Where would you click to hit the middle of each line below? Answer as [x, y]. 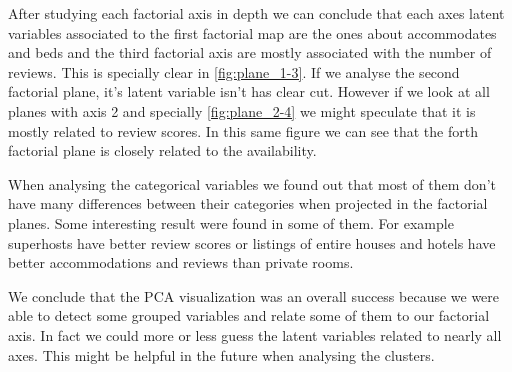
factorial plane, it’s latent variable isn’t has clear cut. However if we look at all [249, 91]
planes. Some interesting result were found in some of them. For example [231, 222]
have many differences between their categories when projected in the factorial [248, 203]
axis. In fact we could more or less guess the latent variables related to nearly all [255, 334]
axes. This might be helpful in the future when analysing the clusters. [221, 354]
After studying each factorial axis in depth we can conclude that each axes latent [256, 13]
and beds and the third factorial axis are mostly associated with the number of [250, 52]
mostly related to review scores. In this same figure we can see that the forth [243, 130]
